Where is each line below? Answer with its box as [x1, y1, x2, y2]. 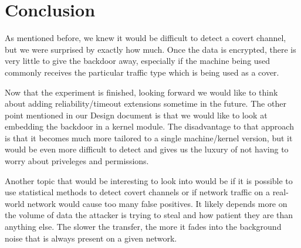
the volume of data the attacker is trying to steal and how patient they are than [5, 209, 293, 221]
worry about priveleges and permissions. [5, 155, 149, 167]
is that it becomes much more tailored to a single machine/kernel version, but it [5, 131, 293, 144]
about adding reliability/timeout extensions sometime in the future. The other [5, 97, 286, 110]
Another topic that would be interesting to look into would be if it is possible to [5, 174, 293, 186]
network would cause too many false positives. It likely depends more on [27, 197, 288, 209]
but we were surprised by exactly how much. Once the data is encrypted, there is [5, 43, 296, 55]
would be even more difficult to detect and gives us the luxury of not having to [5, 143, 289, 155]
